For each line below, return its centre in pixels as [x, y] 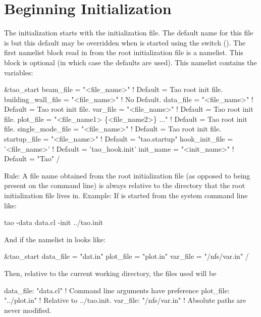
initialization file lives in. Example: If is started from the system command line [126, 195]
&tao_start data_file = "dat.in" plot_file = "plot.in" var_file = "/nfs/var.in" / [126, 256]
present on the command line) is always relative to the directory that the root [125, 185]
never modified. [28, 310]
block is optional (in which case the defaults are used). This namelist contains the [130, 62]
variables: [19, 72]
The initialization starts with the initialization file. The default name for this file [129, 33]
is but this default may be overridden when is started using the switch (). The [125, 42]
